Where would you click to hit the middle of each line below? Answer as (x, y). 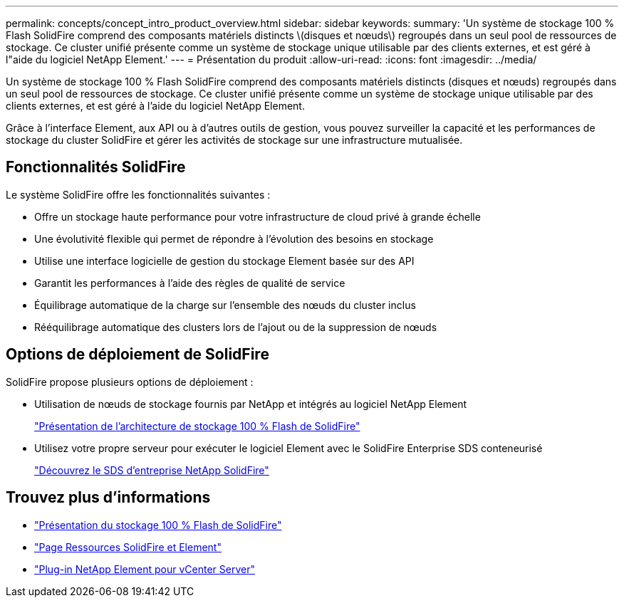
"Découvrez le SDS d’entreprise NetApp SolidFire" (152, 470)
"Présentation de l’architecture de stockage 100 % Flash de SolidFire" (197, 426)
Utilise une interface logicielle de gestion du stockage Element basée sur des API (224, 261)
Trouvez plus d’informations (108, 498)
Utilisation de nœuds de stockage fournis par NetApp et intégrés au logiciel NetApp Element (251, 404)
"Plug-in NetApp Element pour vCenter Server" (145, 569)
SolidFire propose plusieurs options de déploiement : (130, 382)
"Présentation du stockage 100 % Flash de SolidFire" (158, 525)
